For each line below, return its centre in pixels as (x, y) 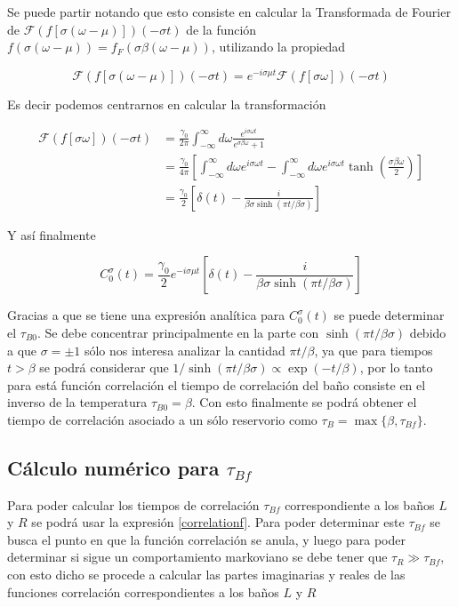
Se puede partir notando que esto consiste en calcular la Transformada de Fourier (229, 12)
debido (428, 332)
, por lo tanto (396, 367)
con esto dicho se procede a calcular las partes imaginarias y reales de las (206, 575)
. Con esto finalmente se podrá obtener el (304, 402)
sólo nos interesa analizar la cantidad (185, 350)
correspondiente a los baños (360, 504)
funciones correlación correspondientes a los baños (143, 591)
